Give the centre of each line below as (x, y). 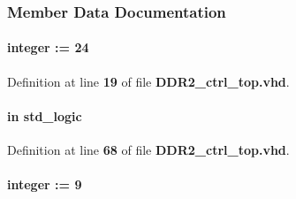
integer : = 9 (45, 184)
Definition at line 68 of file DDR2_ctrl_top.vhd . (148, 150)
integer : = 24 (48, 47)
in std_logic (45, 115)
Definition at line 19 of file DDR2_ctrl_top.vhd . (148, 81)
